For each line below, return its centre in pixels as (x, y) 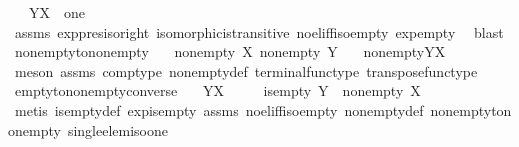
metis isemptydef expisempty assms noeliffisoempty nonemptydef (219, 109)
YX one (56, 12)
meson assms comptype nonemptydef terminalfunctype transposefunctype (246, 70)
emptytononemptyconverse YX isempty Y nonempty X (217, 90)
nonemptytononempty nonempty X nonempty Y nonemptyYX (230, 51)
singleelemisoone (117, 129)
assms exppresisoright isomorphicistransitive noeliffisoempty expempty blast (259, 31)
